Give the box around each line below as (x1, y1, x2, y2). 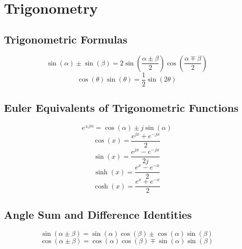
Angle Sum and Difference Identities (4, 207, 192, 222)
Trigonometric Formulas (4, 31, 128, 46)
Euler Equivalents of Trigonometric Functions (4, 100, 239, 115)
